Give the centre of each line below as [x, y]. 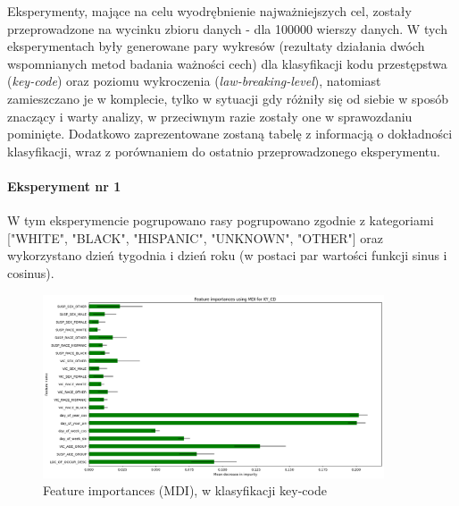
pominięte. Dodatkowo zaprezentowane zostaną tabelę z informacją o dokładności [230, 134]
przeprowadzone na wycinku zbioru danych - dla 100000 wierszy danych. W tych [227, 28]
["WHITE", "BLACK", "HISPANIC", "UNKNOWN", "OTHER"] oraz [196, 237]
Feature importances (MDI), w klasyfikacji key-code [185, 490]
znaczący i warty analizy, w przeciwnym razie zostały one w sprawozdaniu [210, 116]
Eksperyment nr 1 [64, 186]
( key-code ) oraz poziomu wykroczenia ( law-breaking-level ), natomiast [194, 81]
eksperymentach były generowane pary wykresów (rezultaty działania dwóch [216, 46]
